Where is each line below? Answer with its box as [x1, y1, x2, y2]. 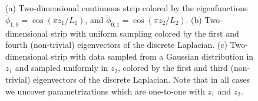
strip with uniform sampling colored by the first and [51, 27, 239, 39]
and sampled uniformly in [15, 61, 108, 74]
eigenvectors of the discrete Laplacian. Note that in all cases [33, 73, 250, 85]
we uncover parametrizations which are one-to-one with [5, 84, 205, 97]
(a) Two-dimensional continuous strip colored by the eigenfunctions [5, 2, 248, 14]
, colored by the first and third [118, 61, 228, 74]
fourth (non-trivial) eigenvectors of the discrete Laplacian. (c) [5, 38, 227, 51]
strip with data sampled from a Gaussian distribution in [51, 50, 254, 62]
